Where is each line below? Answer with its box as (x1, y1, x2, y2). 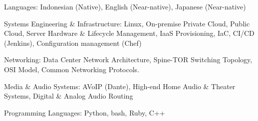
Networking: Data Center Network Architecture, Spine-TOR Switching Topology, (4, 54, 253, 65)
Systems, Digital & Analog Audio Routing (4, 91, 133, 101)
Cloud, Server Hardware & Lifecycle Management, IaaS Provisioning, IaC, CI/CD (4, 28, 255, 38)
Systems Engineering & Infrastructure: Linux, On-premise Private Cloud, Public (4, 18, 250, 28)
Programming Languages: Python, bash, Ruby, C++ (4, 107, 165, 118)
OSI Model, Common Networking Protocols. (4, 64, 140, 74)
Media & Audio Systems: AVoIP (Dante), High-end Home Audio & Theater (4, 81, 236, 91)
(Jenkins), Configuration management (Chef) (4, 37, 142, 48)
